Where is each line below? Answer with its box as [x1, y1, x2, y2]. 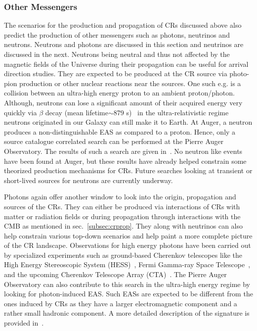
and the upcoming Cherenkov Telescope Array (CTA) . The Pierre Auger [4, 269, 227, 280]
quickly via [4, 107, 37, 117]
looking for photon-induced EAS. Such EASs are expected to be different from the [4, 288, 253, 299]
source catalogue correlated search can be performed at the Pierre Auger [4, 136, 223, 146]
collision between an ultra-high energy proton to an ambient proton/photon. [4, 88, 235, 98]
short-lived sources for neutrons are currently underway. [4, 175, 173, 185]
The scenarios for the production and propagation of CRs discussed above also [4, 20, 242, 30]
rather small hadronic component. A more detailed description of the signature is [4, 308, 250, 318]
